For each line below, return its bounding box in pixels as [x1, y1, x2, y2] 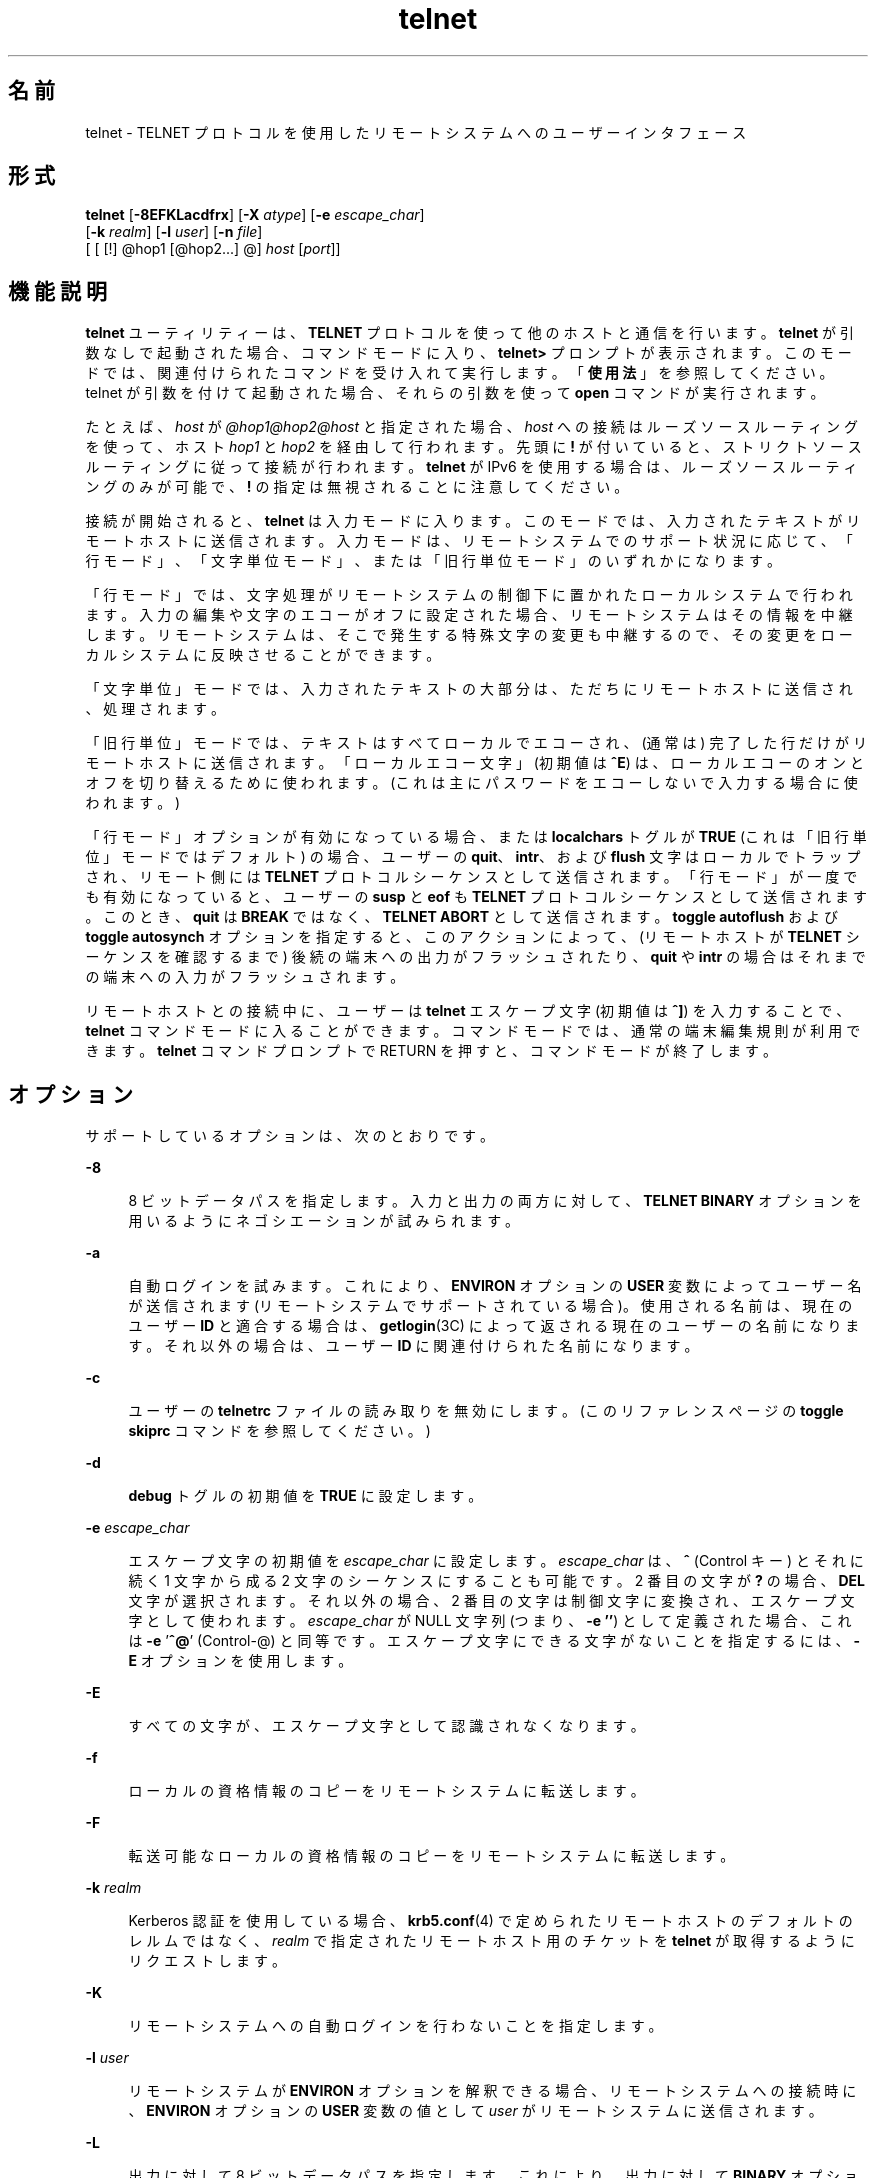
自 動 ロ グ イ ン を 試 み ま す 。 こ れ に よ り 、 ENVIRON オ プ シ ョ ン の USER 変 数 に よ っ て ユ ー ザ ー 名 [128, 1277, 862, 1295]
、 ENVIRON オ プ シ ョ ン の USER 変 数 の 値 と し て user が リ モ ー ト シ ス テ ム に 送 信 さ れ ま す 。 [128, 2102, 823, 2120]
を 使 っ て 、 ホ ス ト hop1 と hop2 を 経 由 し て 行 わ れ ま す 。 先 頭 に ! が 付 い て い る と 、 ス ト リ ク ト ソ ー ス [85, 438, 862, 456]
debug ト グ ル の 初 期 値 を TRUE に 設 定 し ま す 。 [128, 1487, 483, 1505]
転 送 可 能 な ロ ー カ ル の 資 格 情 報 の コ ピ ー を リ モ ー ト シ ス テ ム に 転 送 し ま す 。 [128, 1847, 735, 1865]
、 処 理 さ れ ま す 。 [85, 700, 225, 718]
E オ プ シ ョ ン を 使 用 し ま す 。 [128, 1652, 353, 1670]
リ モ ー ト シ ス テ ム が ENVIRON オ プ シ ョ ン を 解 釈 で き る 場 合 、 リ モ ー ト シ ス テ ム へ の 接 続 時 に [128, 2082, 857, 2100]
